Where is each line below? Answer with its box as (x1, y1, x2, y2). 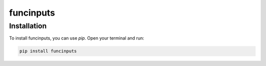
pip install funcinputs (19, 48, 77, 54)
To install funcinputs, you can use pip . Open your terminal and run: (9, 35, 145, 41)
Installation (9, 22, 47, 30)
